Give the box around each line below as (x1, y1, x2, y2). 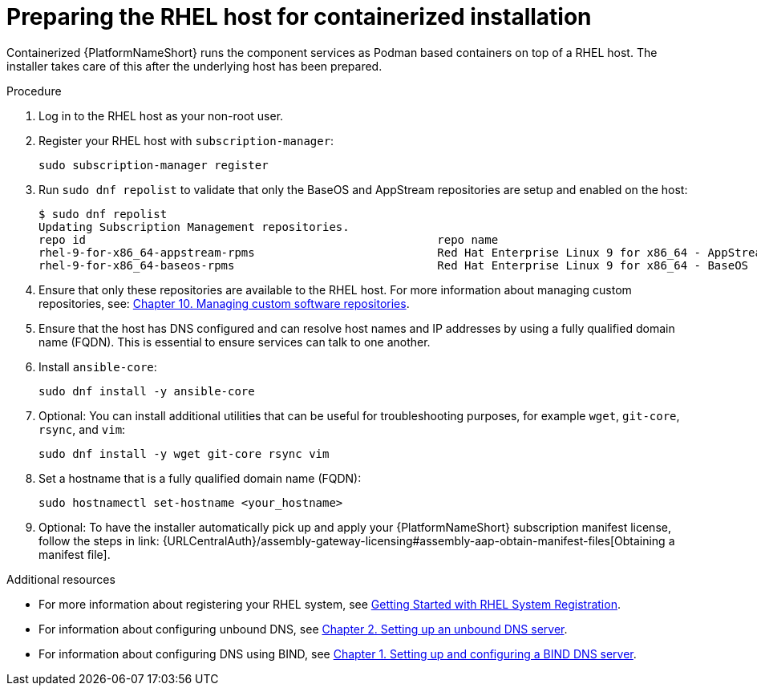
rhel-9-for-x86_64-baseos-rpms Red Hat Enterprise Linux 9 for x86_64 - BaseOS (38, 258, 749, 272)
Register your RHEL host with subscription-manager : (38, 133, 334, 148)
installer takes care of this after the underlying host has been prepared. (6, 59, 383, 73)
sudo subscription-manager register (38, 158, 269, 172)
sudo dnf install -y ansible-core (38, 384, 255, 398)
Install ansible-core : (38, 359, 157, 374)
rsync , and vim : (38, 422, 126, 436)
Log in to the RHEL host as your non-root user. (38, 108, 284, 123)
